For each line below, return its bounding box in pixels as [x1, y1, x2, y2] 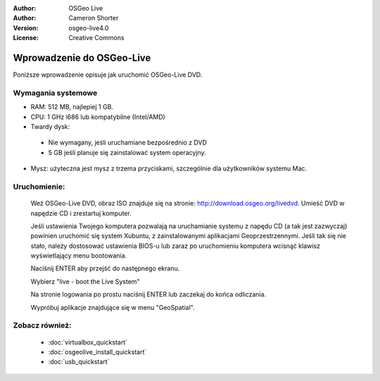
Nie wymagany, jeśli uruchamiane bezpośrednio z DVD [48, 138, 208, 147]
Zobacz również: [13, 320, 72, 330]
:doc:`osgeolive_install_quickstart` [48, 347, 147, 356]
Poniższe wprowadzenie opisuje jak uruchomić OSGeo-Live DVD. [13, 70, 203, 79]
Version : [13, 23, 39, 32]
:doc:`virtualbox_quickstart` [48, 338, 128, 346]
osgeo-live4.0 [68, 23, 109, 32]
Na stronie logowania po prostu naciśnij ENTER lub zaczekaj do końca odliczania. [30, 290, 267, 299]
